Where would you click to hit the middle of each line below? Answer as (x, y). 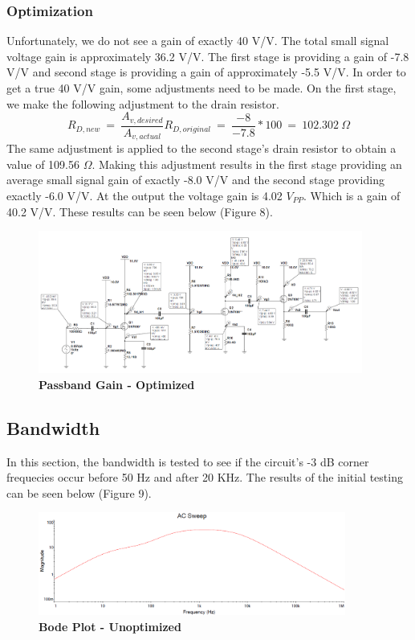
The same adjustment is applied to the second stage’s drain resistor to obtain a (201, 148)
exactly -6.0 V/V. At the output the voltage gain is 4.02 (144, 195)
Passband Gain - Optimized (117, 384)
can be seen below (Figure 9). (79, 492)
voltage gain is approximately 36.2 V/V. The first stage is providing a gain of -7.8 (208, 56)
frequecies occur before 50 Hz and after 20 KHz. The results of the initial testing (205, 477)
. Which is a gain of (352, 195)
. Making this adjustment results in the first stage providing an (247, 164)
